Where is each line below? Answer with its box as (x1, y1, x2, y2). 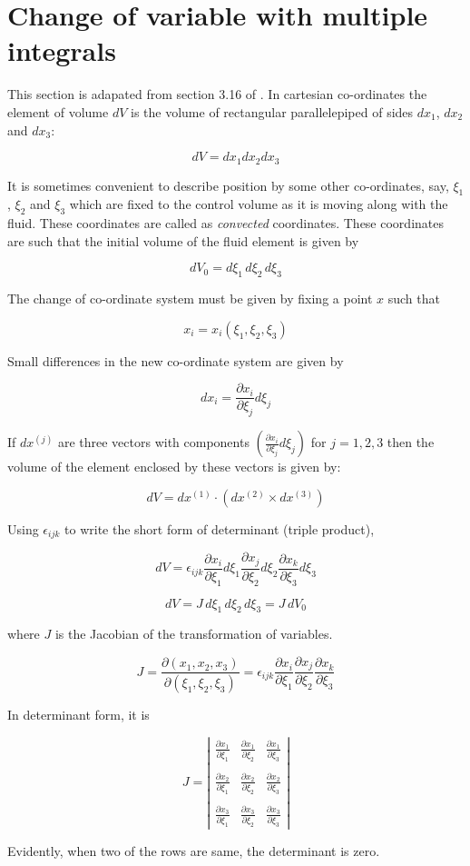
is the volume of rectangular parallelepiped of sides (130, 102, 414, 121)
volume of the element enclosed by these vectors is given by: (7, 457, 341, 476)
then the (387, 433, 435, 452)
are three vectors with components (57, 433, 250, 452)
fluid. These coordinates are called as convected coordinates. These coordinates (7, 214, 444, 233)
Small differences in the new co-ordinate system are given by (7, 351, 344, 370)
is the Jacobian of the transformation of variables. (54, 624, 333, 643)
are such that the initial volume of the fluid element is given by (7, 231, 359, 250)
